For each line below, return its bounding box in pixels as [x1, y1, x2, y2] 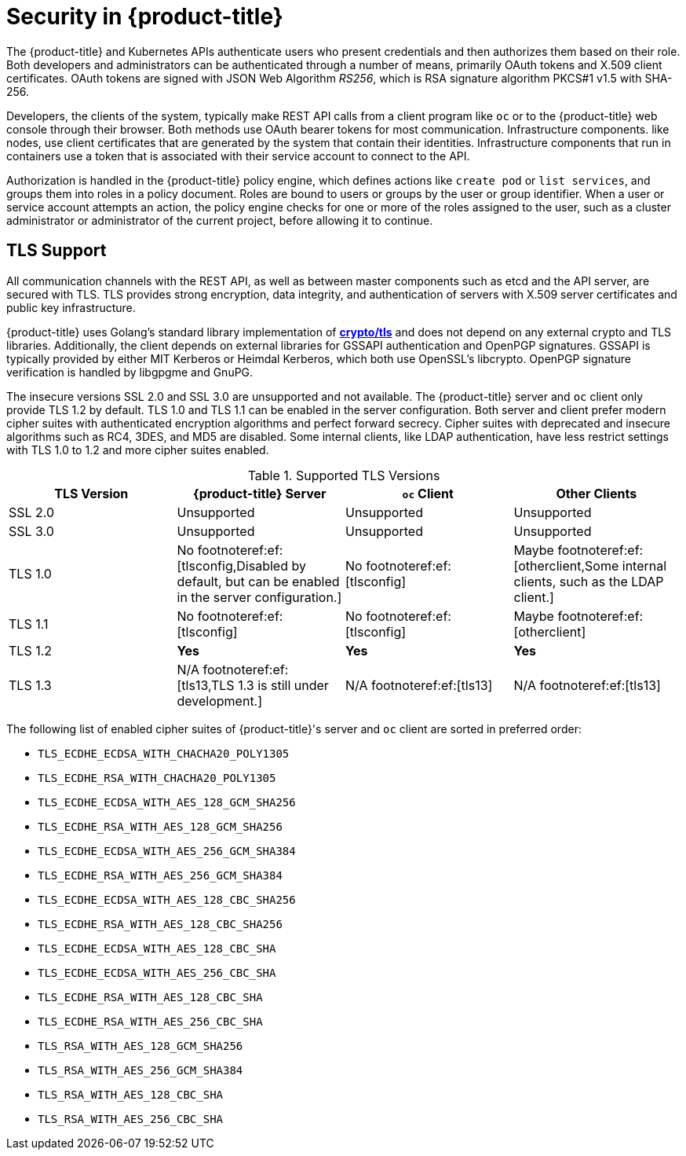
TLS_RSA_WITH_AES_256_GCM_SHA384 [38, 1063, 243, 1077]
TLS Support [6, 240, 107, 261]
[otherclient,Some [513, 557, 619, 574]
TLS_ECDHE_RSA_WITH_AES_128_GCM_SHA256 [38, 820, 283, 833]
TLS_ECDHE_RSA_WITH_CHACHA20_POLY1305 [38, 771, 276, 784]
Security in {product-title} [6, 3, 283, 30]
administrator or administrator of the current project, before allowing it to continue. [6, 213, 433, 227]
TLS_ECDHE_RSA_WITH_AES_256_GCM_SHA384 [38, 868, 283, 882]
